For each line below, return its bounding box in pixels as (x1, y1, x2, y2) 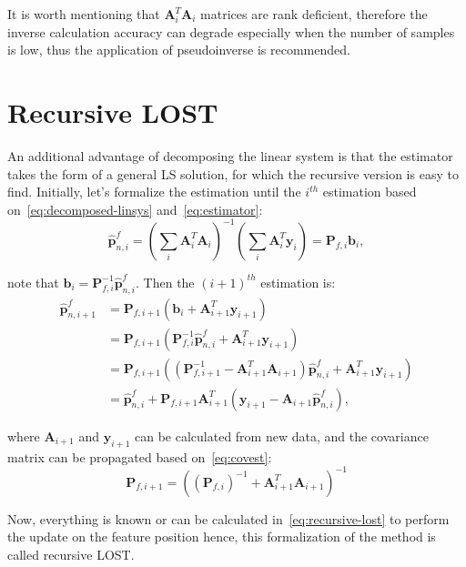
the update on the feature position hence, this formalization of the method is (7, 527, 436, 546)
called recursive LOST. (7, 544, 135, 563)
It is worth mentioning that (7, 5, 160, 23)
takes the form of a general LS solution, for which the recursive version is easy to (7, 164, 459, 183)
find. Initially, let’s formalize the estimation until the (7, 182, 301, 201)
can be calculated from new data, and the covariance (135, 426, 429, 445)
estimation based (322, 182, 417, 201)
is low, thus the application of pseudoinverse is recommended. (7, 40, 350, 59)
